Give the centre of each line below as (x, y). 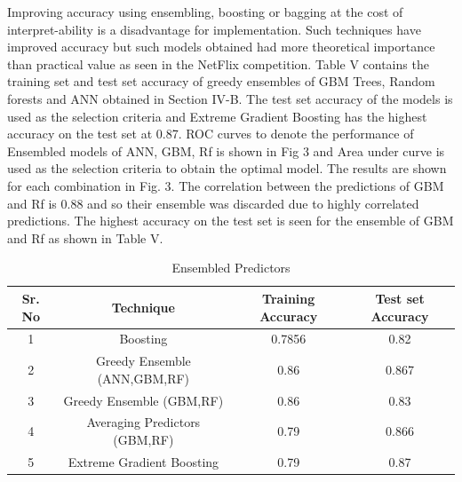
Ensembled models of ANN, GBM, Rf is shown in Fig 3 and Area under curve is (226, 150)
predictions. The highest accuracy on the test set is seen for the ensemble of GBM (231, 221)
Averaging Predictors (143, 422)
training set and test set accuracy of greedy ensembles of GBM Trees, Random (221, 81)
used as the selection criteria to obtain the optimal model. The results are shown (227, 168)
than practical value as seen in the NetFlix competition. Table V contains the (218, 63)
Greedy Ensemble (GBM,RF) (143, 400)
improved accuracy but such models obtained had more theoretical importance (221, 47)
